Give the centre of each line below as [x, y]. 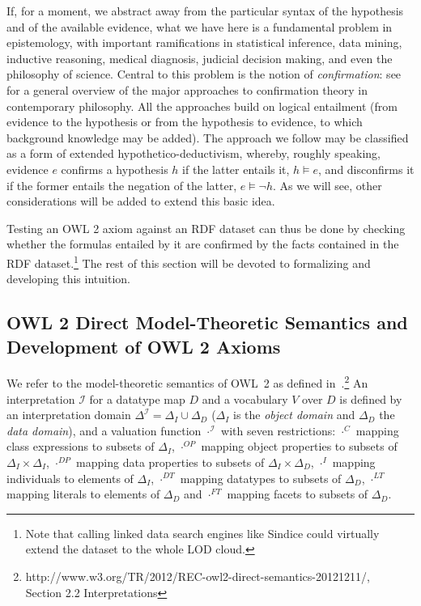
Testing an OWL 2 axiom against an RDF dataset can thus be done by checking [206, 228]
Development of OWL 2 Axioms [144, 346]
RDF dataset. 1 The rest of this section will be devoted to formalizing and [189, 261]
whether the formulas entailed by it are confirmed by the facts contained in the [203, 244]
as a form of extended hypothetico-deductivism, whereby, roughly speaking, [193, 153]
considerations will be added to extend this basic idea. [141, 201]
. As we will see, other [327, 185]
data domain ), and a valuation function [104, 430]
